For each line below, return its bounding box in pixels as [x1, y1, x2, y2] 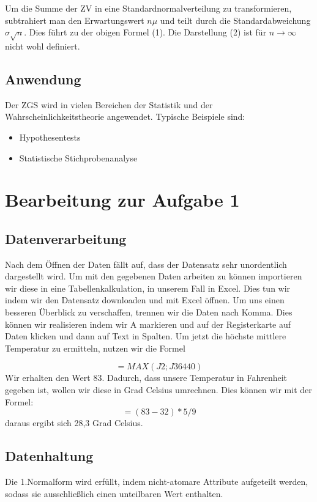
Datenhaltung [5, 446, 94, 465]
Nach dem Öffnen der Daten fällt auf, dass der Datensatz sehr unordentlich [5, 257, 287, 270]
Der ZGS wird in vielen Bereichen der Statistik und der [5, 98, 213, 111]
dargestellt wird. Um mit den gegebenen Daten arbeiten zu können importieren [5, 270, 302, 282]
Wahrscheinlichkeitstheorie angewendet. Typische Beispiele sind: [5, 110, 245, 123]
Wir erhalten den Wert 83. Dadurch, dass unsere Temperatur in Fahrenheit [5, 371, 288, 384]
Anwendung [5, 69, 81, 88]
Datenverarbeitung [5, 229, 127, 248]
